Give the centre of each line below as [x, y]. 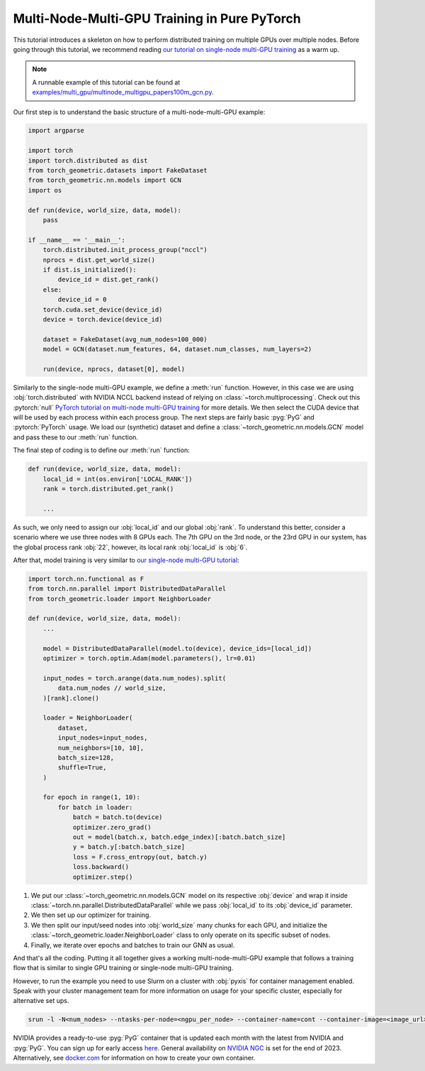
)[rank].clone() [71, 698]
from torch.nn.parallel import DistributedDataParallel [127, 589]
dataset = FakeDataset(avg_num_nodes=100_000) [125, 339]
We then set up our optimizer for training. [91, 915]
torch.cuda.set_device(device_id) [103, 309]
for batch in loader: [95, 807]
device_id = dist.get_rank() [108, 280]
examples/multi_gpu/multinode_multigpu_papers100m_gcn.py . [123, 92]
